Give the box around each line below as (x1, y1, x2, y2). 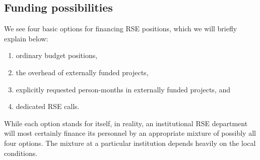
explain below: (4, 33, 48, 43)
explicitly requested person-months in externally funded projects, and (16, 84, 230, 94)
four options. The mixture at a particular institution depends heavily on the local (4, 137, 256, 148)
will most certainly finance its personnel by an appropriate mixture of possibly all (4, 128, 256, 138)
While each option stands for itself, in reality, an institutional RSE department (4, 118, 248, 128)
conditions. (4, 147, 38, 158)
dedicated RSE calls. (16, 101, 80, 112)
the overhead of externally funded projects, (16, 67, 149, 77)
